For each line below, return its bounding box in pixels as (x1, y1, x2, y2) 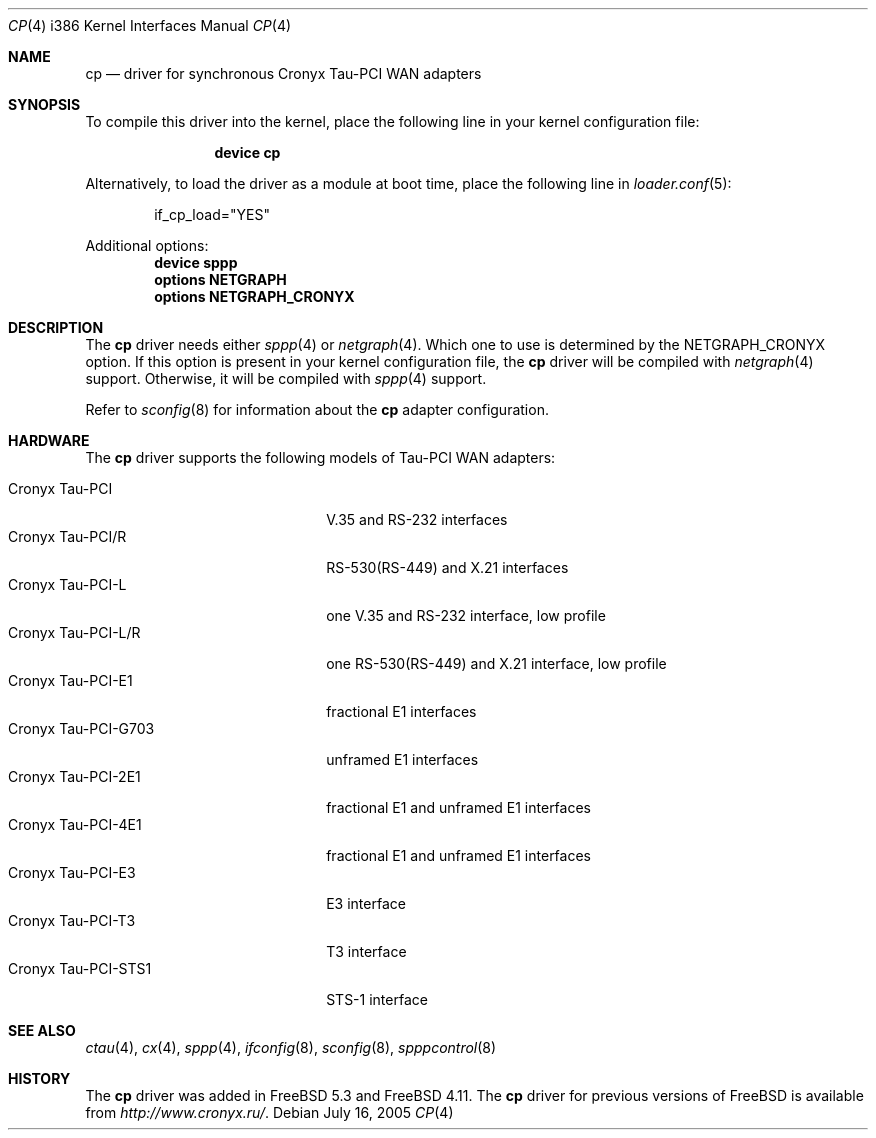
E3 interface (326, 895, 406, 912)
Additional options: (85, 237, 209, 254)
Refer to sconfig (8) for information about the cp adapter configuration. (85, 401, 549, 418)
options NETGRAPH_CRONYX (154, 288, 355, 305)
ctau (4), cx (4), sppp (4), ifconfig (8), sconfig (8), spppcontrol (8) (85, 1039, 497, 1056)
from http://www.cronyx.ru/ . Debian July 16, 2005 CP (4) (85, 1104, 454, 1121)
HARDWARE (8, 432, 90, 449)
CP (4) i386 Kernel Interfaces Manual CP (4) (8, 17, 292, 34)
